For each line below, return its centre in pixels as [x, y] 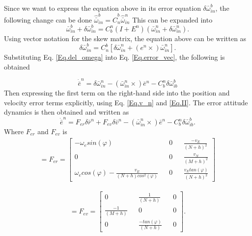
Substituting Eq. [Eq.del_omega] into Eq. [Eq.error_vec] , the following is [114, 57]
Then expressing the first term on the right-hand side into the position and [117, 93]
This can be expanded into [172, 19]
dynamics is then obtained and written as [67, 112]
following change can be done [48, 19]
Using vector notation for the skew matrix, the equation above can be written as [125, 38]
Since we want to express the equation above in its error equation [102, 8]
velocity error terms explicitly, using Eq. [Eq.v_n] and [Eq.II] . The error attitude [126, 102]
